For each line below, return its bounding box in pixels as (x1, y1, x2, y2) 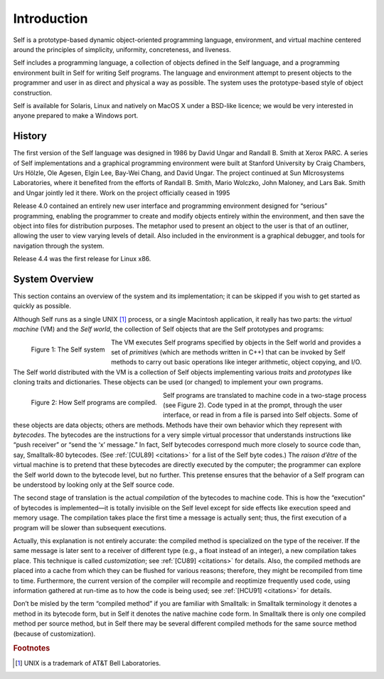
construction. (13, 88, 53, 97)
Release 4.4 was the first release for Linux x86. (13, 255, 151, 263)
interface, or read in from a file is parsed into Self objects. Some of (162, 411, 358, 419)
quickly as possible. (13, 302, 71, 310)
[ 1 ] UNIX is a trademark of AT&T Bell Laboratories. (15, 658, 161, 667)
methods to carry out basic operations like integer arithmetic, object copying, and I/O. (110, 358, 362, 367)
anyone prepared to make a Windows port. (13, 111, 139, 120)
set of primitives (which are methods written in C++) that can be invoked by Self (110, 347, 346, 356)
